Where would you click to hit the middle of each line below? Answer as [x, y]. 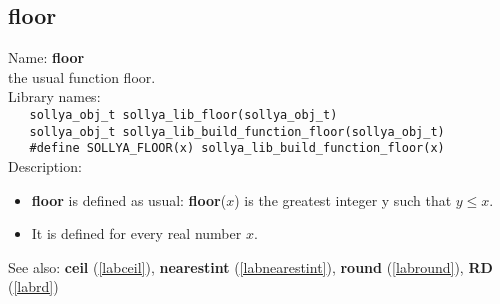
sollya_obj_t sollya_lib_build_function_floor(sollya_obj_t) [237, 131]
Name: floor [46, 57]
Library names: [54, 96]
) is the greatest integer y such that [343, 199]
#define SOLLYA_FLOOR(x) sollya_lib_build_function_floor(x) [237, 148]
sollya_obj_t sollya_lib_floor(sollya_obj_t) [183, 114]
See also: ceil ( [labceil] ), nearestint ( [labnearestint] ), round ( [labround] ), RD [250, 266]
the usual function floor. [82, 76]
